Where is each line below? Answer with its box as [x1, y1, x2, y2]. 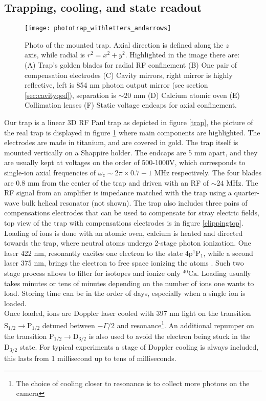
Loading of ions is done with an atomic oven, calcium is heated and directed [4, 227, 243, 238]
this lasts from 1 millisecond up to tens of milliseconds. [4, 352, 176, 363]
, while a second [203, 247, 253, 258]
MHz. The [226, 177, 258, 188]
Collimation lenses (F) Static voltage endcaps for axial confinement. [25, 99, 237, 110]
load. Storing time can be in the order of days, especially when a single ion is [4, 288, 246, 298]
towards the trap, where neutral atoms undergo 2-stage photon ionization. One [4, 237, 251, 248]
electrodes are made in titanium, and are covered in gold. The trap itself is [4, 137, 238, 148]
